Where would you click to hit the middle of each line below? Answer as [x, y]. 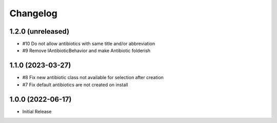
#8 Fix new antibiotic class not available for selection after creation [93, 78]
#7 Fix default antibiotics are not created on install [75, 85]
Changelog [33, 13]
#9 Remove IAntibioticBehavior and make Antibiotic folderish [86, 51]
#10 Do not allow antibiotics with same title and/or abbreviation [89, 44]
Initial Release [37, 111]
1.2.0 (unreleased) [39, 31]
